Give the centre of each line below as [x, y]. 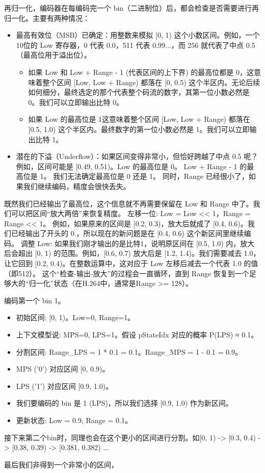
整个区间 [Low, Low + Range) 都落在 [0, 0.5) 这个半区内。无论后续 [151, 82]
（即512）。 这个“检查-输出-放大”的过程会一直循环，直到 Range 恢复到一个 [127, 273]
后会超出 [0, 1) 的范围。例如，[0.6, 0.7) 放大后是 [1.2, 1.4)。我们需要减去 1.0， [132, 253]
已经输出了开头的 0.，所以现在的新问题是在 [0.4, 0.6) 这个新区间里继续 [127, 233]
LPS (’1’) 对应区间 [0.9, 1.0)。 [64, 386]
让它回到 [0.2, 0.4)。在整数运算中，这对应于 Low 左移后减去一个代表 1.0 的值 [131, 263]
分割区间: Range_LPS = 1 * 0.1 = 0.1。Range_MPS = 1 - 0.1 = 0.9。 [129, 351]
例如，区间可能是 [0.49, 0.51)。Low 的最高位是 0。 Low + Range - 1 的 [131, 166]
